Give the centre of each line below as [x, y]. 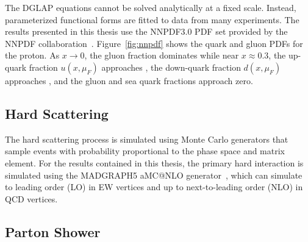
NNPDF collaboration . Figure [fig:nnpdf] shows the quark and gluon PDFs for [154, 43]
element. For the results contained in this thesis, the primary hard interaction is [154, 162]
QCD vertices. [31, 198]
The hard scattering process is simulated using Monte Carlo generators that [147, 139]
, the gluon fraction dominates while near [162, 55]
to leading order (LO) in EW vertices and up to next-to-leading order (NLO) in [154, 187]
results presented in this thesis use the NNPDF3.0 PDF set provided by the [146, 31]
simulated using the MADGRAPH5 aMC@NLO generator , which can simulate [154, 175]
